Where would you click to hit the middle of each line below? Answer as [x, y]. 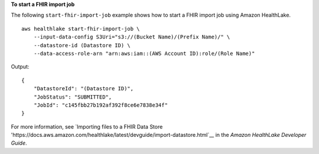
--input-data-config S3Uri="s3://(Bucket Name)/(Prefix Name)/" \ [132, 37]
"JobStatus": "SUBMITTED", [73, 97]
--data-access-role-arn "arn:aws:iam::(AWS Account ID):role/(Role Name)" [144, 53]
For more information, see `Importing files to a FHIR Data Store [87, 126]
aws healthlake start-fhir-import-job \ [81, 29]
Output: [20, 67]
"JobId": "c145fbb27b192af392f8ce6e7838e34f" [101, 105]
